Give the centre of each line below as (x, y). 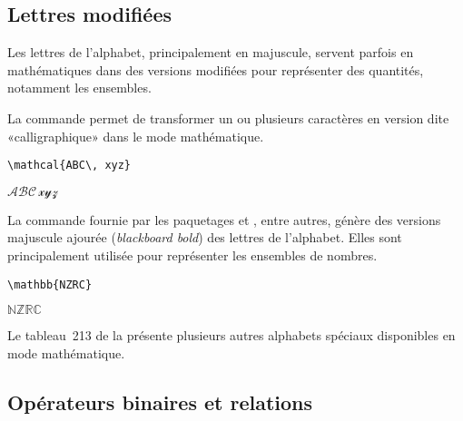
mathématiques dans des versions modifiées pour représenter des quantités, (216, 69)
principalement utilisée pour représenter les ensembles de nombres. (192, 255)
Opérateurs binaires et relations (160, 401)
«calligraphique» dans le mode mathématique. (136, 136)
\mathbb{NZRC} (50, 284)
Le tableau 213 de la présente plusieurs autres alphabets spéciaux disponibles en (231, 335)
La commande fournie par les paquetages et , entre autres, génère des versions (224, 219)
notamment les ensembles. (79, 88)
